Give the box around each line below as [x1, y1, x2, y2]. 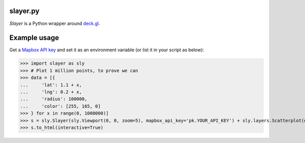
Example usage [9, 34, 59, 42]
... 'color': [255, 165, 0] [20, 103, 101, 109]
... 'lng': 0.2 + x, [20, 89, 82, 95]
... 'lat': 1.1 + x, [20, 82, 82, 88]
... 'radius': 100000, [20, 96, 87, 102]
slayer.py [9, 7, 40, 15]
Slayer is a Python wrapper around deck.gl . [9, 20, 100, 26]
